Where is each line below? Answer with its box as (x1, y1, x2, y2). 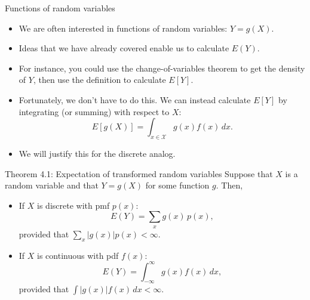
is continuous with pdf (37, 249, 119, 261)
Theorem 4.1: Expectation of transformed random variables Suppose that (5, 167, 273, 180)
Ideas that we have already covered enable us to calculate (19, 42, 229, 54)
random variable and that (5, 179, 99, 191)
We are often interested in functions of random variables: (19, 21, 228, 34)
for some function (145, 179, 210, 191)
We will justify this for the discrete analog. (19, 147, 176, 159)
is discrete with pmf (37, 199, 110, 211)
